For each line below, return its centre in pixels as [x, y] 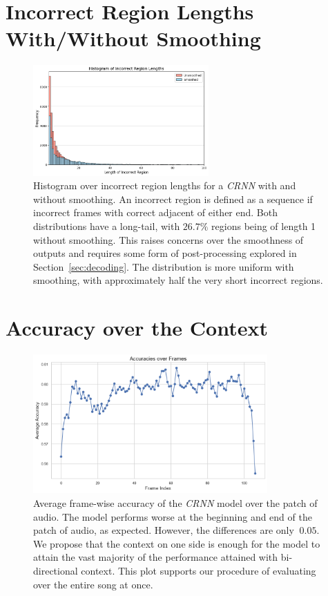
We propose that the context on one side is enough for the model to [177, 543]
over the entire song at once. [93, 584]
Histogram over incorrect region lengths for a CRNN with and [165, 185]
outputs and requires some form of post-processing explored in [165, 253]
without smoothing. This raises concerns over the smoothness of [168, 239]
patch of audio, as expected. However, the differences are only [164, 530]
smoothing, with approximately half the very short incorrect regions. [178, 280]
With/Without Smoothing [133, 38]
